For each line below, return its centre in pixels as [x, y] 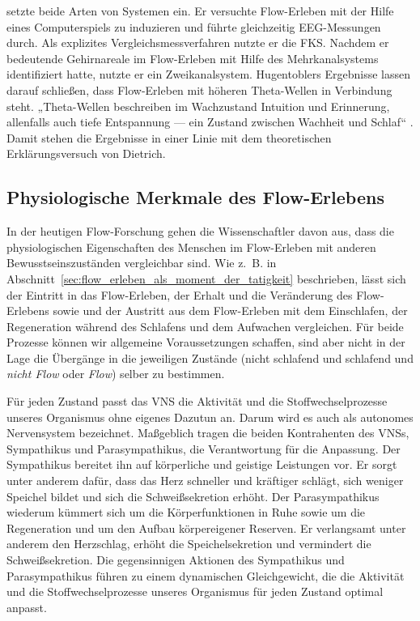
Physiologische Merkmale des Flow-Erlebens [195, 197]
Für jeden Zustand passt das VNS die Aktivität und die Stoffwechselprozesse [197, 401]
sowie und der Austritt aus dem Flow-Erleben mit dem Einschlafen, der [230, 310]
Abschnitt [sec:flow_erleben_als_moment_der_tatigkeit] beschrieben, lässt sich [206, 278]
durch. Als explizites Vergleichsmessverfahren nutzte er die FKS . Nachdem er [198, 43]
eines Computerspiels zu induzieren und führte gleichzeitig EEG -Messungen [194, 26]
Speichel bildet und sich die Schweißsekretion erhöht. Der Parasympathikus [193, 496]
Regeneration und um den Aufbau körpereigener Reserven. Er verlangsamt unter [206, 527]
